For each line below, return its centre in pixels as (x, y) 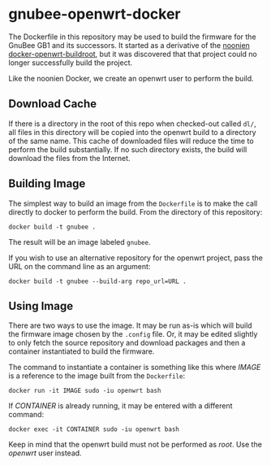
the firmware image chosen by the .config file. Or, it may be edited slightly (133, 334)
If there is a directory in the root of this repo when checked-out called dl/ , (133, 124)
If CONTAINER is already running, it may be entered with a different (120, 406)
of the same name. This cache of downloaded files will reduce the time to (131, 141)
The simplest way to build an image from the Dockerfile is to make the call (133, 203)
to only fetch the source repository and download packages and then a (127, 343)
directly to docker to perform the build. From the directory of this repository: (135, 211)
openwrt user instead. (45, 453)
